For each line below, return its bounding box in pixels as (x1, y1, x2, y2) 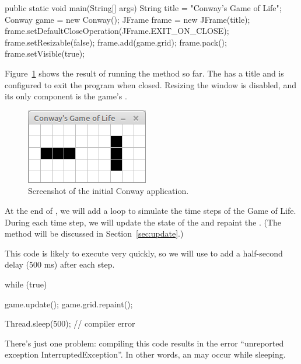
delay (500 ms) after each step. (5, 258, 115, 271)
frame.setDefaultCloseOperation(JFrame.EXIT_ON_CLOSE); (5, 25, 229, 37)
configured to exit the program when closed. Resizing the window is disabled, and (5, 78, 296, 91)
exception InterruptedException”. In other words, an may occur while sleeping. (5, 348, 286, 360)
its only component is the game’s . (5, 90, 127, 102)
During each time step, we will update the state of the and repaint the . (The (5, 216, 282, 228)
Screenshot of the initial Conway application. (28, 185, 189, 197)
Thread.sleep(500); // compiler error (5, 317, 135, 330)
